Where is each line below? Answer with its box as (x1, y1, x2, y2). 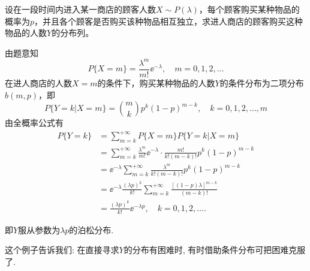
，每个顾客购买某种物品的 (198, 3, 300, 15)
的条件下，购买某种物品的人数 (97, 76, 215, 89)
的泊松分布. (69, 223, 114, 236)
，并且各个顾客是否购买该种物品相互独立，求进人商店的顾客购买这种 (34, 14, 303, 27)
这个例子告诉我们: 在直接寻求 (5, 243, 119, 256)
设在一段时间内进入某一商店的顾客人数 (5, 3, 156, 15)
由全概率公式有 (5, 116, 64, 129)
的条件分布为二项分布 (219, 76, 304, 89)
